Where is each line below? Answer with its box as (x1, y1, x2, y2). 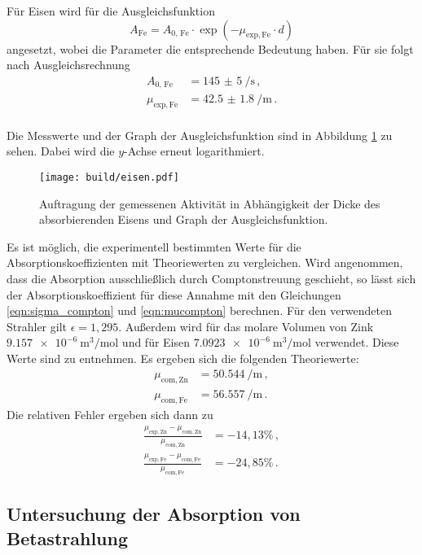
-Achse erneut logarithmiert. (124, 142, 265, 160)
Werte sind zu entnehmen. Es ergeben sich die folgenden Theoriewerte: (7, 349, 359, 366)
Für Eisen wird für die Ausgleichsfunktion (7, 2, 215, 19)
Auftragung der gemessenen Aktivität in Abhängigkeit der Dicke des (39, 194, 380, 212)
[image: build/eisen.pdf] (39, 171, 179, 183)
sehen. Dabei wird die (7, 142, 115, 160)
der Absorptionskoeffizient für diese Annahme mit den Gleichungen (7, 286, 341, 303)
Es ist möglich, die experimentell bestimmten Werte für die (7, 238, 301, 255)
